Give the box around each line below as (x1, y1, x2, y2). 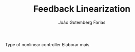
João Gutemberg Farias (58, 19, 106, 25)
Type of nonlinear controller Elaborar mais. (5, 41, 91, 47)
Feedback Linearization (33, 3, 131, 15)
